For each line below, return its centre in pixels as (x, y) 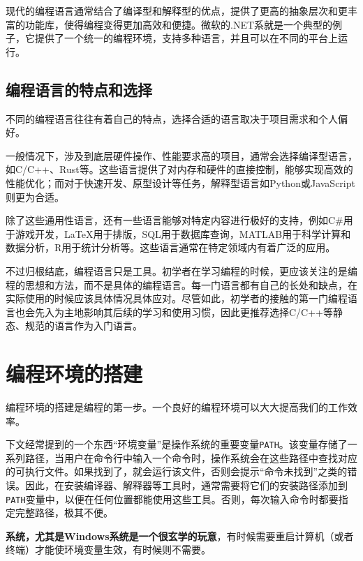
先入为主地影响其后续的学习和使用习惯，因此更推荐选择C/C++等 (184, 312)
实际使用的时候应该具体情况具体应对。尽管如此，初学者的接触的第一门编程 (177, 298)
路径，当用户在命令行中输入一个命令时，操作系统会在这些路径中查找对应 (191, 457)
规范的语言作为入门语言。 (83, 326)
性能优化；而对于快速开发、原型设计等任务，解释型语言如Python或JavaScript (180, 182)
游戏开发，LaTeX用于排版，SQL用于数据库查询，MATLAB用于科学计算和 (183, 233)
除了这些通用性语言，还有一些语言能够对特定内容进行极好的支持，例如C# (175, 220)
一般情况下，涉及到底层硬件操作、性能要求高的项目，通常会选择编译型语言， (181, 155)
